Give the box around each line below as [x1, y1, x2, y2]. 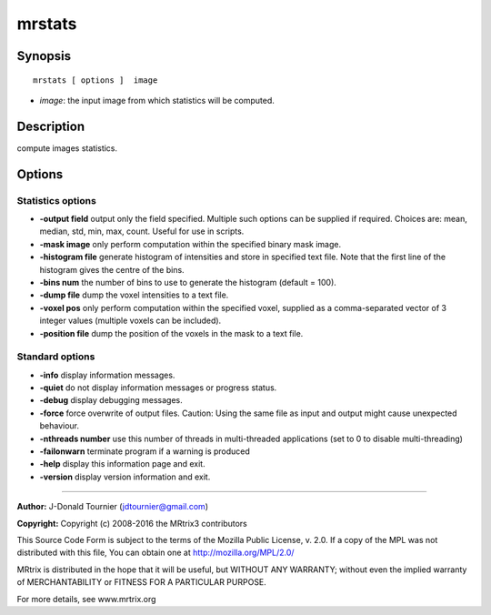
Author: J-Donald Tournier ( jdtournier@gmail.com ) [16, 501, 209, 512]
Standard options [16, 350, 95, 363]
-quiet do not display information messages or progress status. [39, 382, 277, 393]
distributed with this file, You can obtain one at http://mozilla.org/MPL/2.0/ [16, 547, 295, 559]
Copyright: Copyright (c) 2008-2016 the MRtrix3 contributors [16, 518, 247, 529]
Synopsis [16, 48, 72, 64]
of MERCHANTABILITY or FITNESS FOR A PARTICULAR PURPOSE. [16, 577, 267, 588]
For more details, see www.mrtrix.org [16, 593, 156, 604]
